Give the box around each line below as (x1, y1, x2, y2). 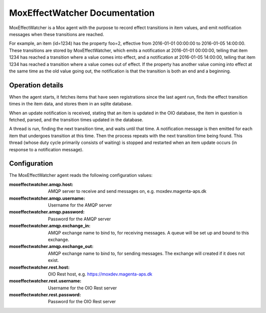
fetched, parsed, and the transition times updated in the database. (9, 116, 144, 123)
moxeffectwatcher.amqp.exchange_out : (9, 243, 94, 249)
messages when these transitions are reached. (9, 31, 104, 37)
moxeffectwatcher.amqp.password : (9, 209, 85, 215)
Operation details (9, 81, 64, 89)
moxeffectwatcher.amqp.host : (9, 181, 73, 187)
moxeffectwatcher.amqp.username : (9, 195, 85, 201)
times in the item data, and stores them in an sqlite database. (9, 101, 133, 107)
